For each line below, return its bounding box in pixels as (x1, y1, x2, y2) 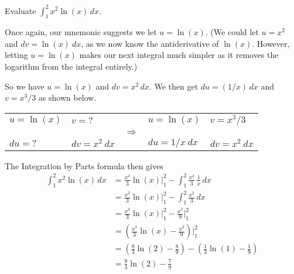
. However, (252, 37, 290, 49)
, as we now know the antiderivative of (81, 37, 219, 49)
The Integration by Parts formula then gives (5, 159, 163, 172)
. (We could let (205, 26, 259, 38)
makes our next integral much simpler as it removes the (79, 49, 279, 61)
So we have (5, 80, 45, 92)
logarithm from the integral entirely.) (5, 60, 138, 73)
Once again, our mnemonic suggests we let (5, 26, 157, 38)
